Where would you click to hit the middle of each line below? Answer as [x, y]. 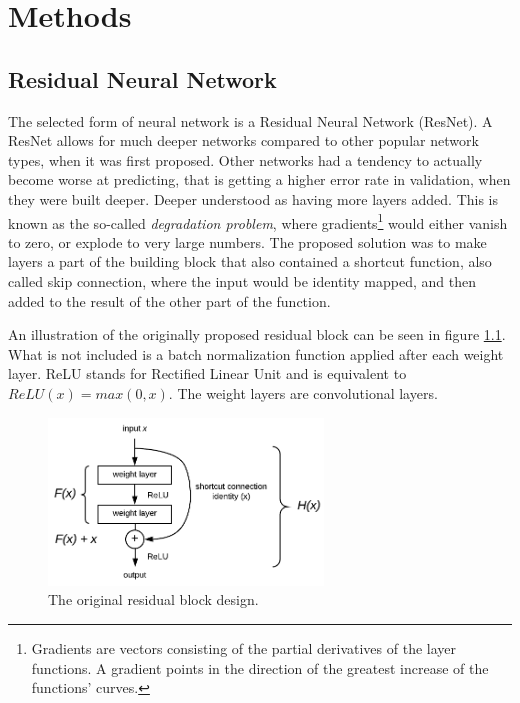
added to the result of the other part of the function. [169, 300]
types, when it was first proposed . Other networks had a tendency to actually [245, 159]
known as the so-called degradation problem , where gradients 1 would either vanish [258, 221]
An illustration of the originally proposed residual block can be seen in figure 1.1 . [257, 334]
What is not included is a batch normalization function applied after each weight [256, 353]
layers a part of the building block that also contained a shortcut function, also [250, 261]
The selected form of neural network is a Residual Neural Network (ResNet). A [250, 120]
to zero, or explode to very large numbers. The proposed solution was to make [247, 241]
